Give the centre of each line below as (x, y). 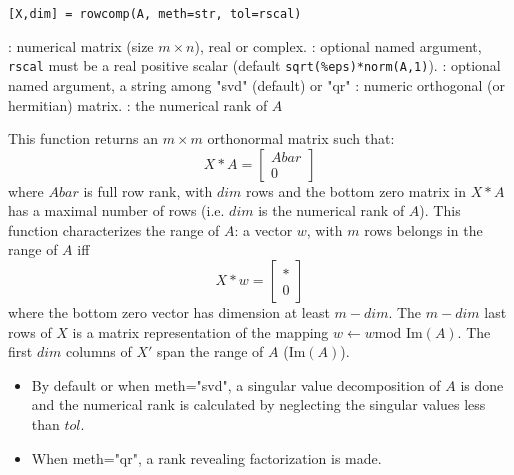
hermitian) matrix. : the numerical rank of (138, 104)
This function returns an (83, 138)
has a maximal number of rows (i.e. (116, 210)
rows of (30, 331)
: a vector (263, 229)
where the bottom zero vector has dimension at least (169, 312)
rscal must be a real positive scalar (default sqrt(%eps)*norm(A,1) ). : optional (254, 65)
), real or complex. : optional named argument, (338, 45)
